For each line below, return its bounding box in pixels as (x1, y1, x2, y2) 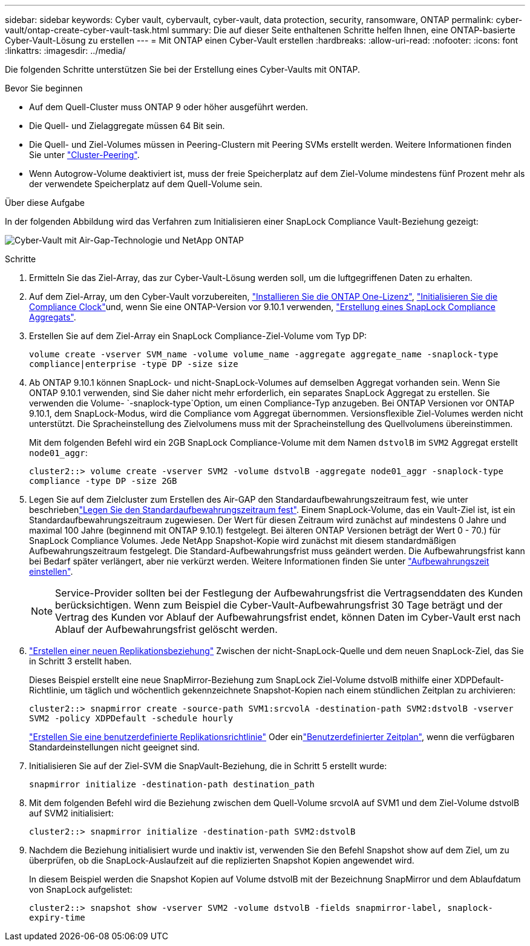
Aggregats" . (29, 312, 76, 322)
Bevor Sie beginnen (5, 83, 83, 93)
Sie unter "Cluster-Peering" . (29, 150, 140, 160)
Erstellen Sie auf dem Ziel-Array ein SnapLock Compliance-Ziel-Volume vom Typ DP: (29, 331, 367, 341)
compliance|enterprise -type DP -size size (29, 359, 238, 369)
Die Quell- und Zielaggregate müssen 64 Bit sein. (29, 121, 225, 131)
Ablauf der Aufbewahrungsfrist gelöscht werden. (55, 623, 278, 635)
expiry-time (29, 913, 85, 922)
